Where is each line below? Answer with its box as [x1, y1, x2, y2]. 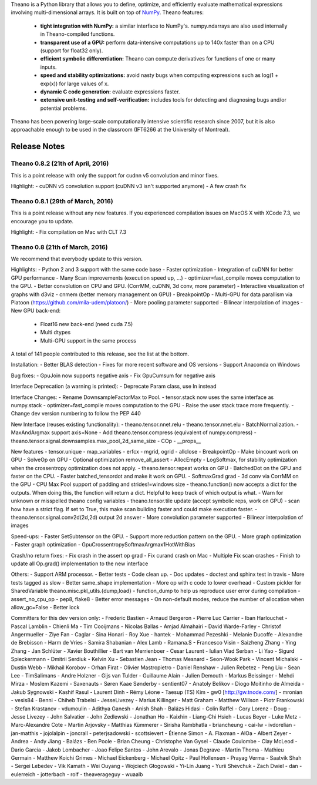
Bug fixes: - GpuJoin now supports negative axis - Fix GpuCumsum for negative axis [11, 372, 215, 379]
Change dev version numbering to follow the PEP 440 [11, 410, 141, 417]
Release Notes [11, 142, 65, 152]
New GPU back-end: [11, 307, 61, 314]
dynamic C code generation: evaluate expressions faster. [40, 88, 180, 95]
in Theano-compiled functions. [40, 31, 115, 38]
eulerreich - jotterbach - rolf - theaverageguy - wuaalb [11, 770, 143, 778]
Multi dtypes [40, 329, 71, 336]
